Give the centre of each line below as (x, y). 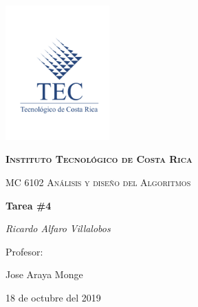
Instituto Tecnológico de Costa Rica (99, 159)
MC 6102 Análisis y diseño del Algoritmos (98, 182)
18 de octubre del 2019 (53, 297)
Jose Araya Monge (44, 274)
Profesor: (24, 251)
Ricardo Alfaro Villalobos (58, 228)
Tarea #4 (29, 205)
